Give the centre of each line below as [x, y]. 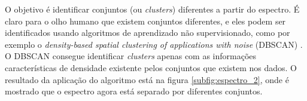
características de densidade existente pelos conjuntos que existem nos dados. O [151, 67]
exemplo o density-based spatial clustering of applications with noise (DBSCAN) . [154, 44]
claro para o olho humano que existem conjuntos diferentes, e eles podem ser [145, 21]
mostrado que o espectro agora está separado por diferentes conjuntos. [134, 91]
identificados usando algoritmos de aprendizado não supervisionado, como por [148, 33]
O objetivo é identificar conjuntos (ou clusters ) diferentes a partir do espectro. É [152, 9]
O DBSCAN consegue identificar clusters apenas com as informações [131, 56]
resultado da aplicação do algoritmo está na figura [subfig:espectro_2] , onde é [147, 79]
